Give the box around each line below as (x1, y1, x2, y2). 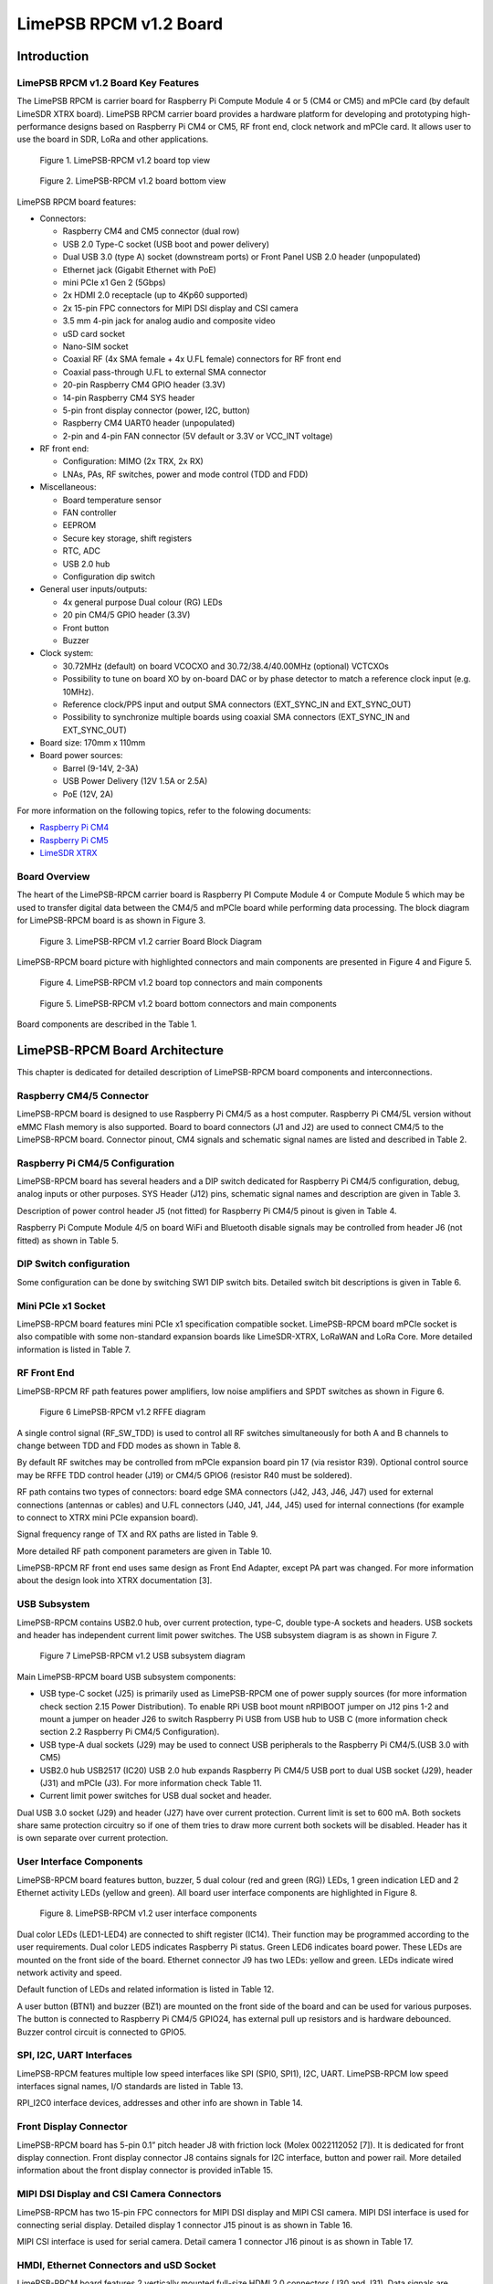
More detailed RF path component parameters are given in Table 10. (16, 1545, 273, 1557)
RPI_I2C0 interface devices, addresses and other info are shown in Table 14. (16, 2098, 303, 2109)
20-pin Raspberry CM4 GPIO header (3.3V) (62, 379, 226, 390)
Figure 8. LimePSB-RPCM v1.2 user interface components (39, 1908, 257, 1919)
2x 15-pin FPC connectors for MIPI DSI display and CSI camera (62, 302, 299, 313)
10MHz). (62, 686, 95, 697)
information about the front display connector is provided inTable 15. (16, 2165, 274, 2176)
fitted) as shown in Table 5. (16, 1234, 119, 1246)
